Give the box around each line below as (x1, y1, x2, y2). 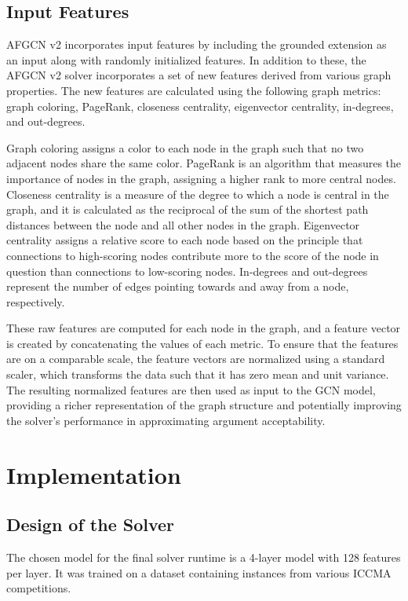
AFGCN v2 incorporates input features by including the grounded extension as (6, 36, 387, 53)
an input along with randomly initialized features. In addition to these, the (6, 51, 366, 68)
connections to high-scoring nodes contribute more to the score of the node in (6, 247, 379, 263)
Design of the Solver (6, 512, 175, 537)
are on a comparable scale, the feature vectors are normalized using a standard (6, 350, 385, 367)
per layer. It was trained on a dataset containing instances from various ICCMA (6, 564, 392, 581)
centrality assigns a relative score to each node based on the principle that (6, 232, 363, 248)
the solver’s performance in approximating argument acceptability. (6, 412, 326, 428)
